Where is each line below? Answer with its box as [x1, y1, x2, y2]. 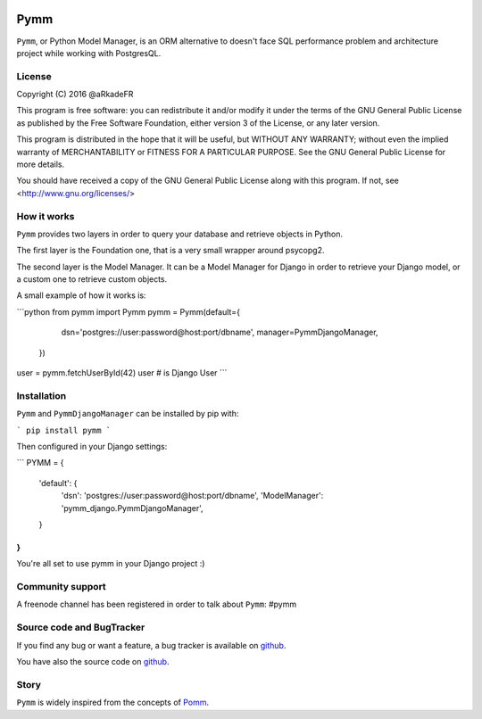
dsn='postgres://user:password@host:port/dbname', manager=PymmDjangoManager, [61, 326, 378, 338]
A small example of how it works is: [16, 290, 146, 301]
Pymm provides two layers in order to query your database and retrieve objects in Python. [16, 228, 344, 239]
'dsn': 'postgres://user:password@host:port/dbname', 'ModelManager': [61, 491, 324, 501]
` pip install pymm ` [16, 425, 112, 435]
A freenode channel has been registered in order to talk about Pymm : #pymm [16, 599, 297, 610]
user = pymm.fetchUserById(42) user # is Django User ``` [16, 368, 228, 378]
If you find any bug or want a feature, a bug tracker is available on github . [16, 640, 287, 650]
